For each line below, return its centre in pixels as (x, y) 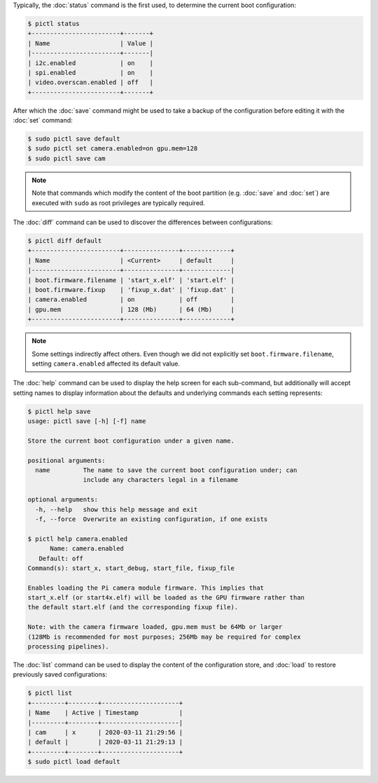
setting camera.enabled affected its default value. (106, 363)
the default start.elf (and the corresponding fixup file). (133, 607)
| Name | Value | (91, 43)
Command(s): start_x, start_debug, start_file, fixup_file (131, 568)
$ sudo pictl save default (74, 139)
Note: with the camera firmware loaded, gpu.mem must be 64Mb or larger (155, 627)
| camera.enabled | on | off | (131, 300)
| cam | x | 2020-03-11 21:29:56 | (105, 732)
